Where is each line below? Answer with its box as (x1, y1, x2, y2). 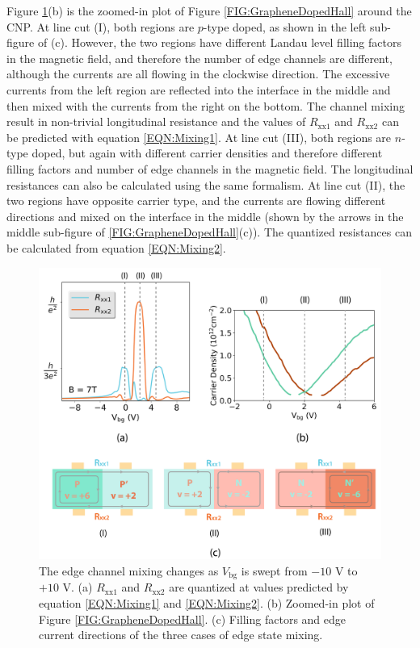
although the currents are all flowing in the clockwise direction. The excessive (6, 65, 390, 82)
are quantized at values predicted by (169, 579, 349, 596)
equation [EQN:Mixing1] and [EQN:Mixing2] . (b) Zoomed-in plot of (39, 595, 375, 612)
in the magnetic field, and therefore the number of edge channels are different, (6, 49, 393, 66)
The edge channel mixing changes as (39, 562, 219, 579)
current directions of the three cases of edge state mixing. (39, 626, 323, 643)
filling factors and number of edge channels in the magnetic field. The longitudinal (6, 160, 414, 177)
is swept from (241, 562, 308, 579)
